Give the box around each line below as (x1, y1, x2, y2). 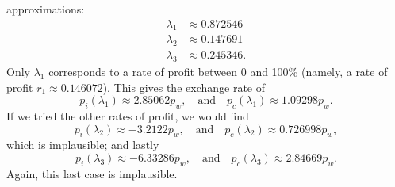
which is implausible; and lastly (6, 136, 159, 153)
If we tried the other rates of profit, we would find (6, 108, 249, 124)
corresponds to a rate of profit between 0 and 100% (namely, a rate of (48, 63, 388, 80)
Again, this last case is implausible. (6, 165, 178, 181)
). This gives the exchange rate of (102, 78, 266, 95)
